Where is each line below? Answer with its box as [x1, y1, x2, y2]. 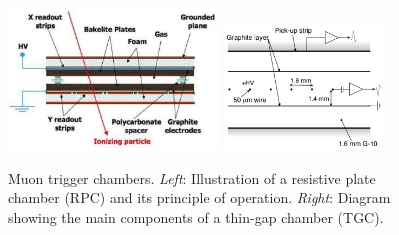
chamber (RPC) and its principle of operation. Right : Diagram [8, 187, 391, 208]
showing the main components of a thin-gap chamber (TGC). [8, 206, 384, 227]
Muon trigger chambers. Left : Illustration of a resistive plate [8, 167, 376, 188]
